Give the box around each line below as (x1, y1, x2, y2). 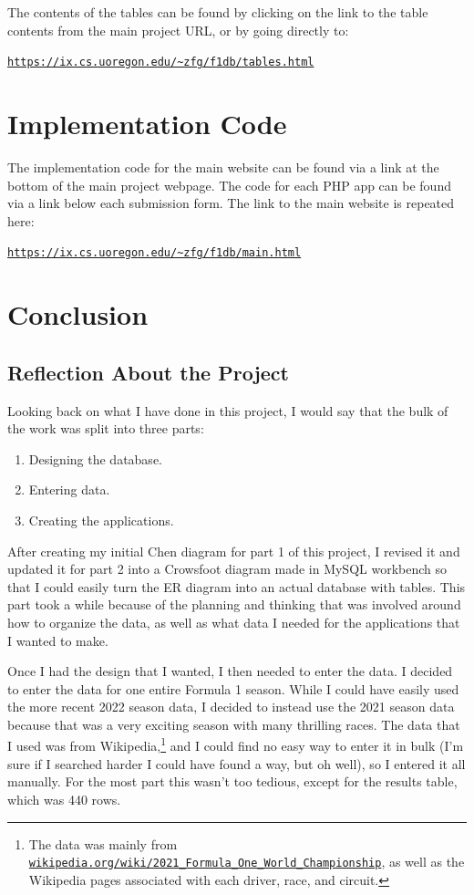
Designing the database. (28, 449, 162, 468)
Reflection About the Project (7, 358, 289, 386)
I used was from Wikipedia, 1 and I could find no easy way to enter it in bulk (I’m (7, 734, 464, 755)
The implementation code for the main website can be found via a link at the (7, 157, 439, 176)
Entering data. (28, 480, 110, 499)
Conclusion (7, 296, 149, 333)
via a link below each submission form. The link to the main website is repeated (7, 193, 455, 213)
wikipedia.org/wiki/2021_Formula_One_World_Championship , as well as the (28, 852, 465, 871)
